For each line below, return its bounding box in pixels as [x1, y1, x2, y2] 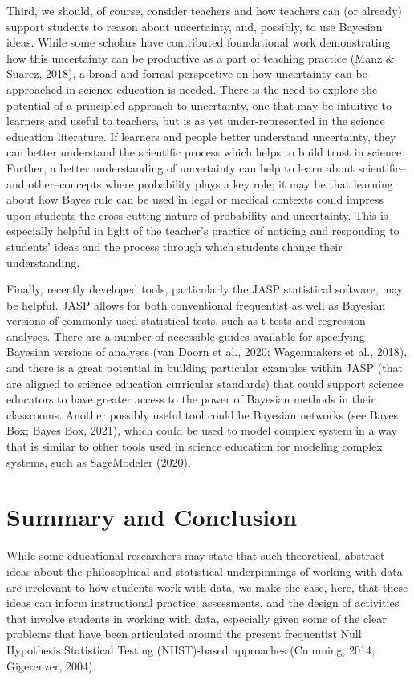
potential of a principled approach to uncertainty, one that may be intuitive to [6, 96, 392, 113]
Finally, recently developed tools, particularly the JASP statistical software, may [6, 281, 404, 297]
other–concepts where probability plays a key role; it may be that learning [28, 175, 393, 192]
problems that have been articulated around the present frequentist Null [6, 625, 362, 642]
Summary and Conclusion [6, 500, 298, 533]
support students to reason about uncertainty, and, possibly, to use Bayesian [6, 18, 383, 34]
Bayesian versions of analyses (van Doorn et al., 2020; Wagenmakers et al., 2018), [6, 343, 408, 360]
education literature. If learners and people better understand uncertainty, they [6, 127, 396, 144]
